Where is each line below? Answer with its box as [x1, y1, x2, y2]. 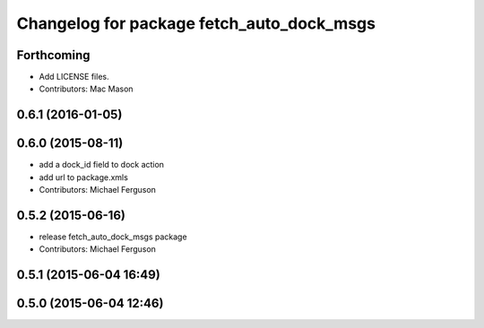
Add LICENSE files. [39, 72, 109, 82]
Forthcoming [16, 47, 91, 63]
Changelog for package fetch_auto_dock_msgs [16, 13, 376, 33]
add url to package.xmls [39, 171, 129, 183]
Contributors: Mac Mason [39, 83, 134, 94]
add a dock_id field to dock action [39, 160, 165, 170]
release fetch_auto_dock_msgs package [39, 231, 187, 242]
